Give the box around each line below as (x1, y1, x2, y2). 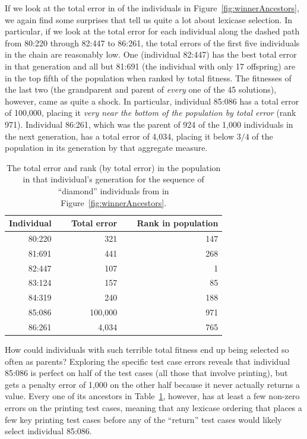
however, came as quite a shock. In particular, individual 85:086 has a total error (5, 94, 299, 107)
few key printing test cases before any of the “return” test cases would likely (5, 413, 282, 425)
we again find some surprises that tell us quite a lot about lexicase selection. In (5, 13, 292, 26)
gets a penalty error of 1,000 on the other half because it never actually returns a (5, 378, 300, 390)
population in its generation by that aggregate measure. (5, 141, 208, 154)
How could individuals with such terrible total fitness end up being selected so (5, 343, 289, 356)
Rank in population (137, 217, 219, 229)
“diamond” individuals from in (58, 184, 169, 197)
